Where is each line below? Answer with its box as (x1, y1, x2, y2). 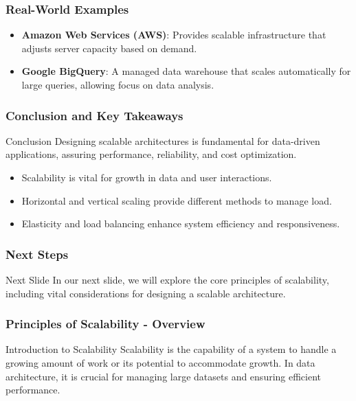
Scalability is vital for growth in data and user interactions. (21, 170, 272, 184)
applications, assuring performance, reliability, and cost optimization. (5, 147, 297, 161)
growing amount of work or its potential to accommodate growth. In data (5, 356, 315, 369)
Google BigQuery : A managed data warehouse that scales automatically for (21, 64, 351, 78)
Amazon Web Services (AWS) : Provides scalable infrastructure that (21, 27, 326, 42)
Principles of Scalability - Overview (5, 315, 205, 332)
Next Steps (5, 245, 69, 262)
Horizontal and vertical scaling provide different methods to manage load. (21, 193, 332, 207)
